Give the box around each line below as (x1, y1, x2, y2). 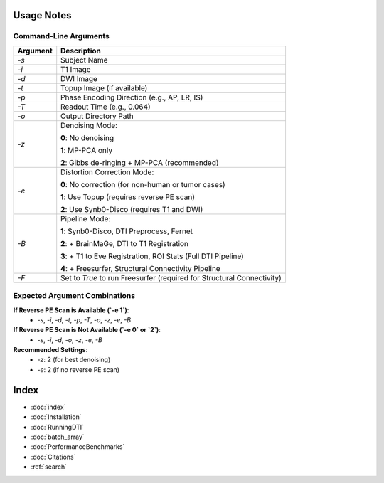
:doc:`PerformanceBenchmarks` (31, 442, 125, 451)
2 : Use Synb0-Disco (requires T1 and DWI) (60, 204, 203, 214)
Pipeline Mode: (60, 213, 111, 223)
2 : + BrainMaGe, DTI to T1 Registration (60, 238, 188, 248)
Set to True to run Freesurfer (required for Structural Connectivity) (60, 272, 282, 282)
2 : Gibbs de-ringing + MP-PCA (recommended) (60, 157, 220, 167)
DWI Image (60, 73, 97, 83)
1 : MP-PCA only (60, 145, 113, 155)
